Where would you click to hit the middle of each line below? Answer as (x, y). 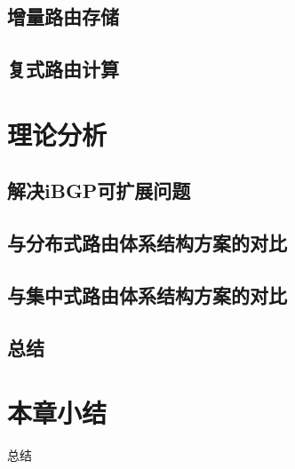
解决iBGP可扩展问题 (99, 191)
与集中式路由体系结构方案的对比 (147, 294)
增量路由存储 (63, 16)
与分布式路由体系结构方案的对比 (147, 243)
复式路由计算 (63, 69)
